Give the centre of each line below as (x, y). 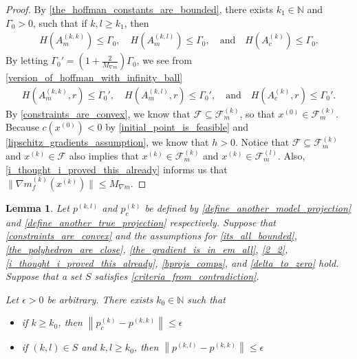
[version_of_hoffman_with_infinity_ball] (94, 77)
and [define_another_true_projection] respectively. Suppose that (141, 222)
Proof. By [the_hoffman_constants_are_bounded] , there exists (140, 9)
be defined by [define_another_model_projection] (248, 208)
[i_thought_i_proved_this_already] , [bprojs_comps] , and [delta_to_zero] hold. (172, 262)
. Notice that (262, 142)
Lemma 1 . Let (37, 208)
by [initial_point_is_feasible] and (177, 127)
